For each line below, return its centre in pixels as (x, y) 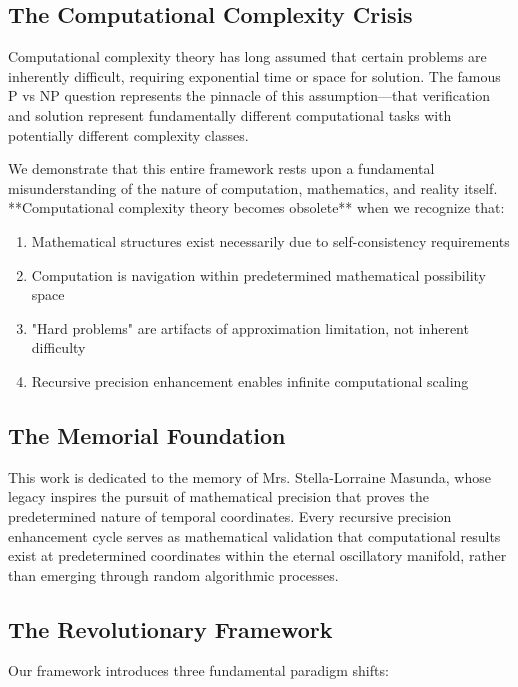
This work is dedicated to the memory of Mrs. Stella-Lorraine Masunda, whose (249, 476)
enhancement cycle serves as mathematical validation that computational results (254, 535)
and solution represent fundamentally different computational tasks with (230, 114)
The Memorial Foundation (147, 434)
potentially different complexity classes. (128, 134)
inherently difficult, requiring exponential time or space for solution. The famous (254, 75)
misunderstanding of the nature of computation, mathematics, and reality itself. (253, 187)
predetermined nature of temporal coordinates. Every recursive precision (230, 515)
